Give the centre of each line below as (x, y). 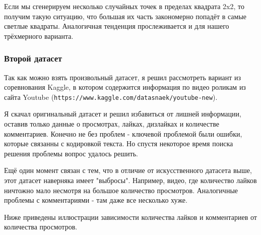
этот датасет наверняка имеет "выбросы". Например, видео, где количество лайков (130, 180)
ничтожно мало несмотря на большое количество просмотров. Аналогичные (121, 190)
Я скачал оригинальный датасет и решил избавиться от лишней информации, (123, 114)
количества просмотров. (41, 227)
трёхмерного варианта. (39, 36)
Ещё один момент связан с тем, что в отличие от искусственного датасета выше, (128, 170)
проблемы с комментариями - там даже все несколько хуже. (96, 200)
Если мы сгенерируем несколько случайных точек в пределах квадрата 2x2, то (124, 6)
